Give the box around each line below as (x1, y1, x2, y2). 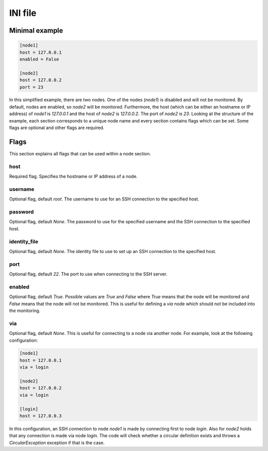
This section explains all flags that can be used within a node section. (9, 150, 151, 156)
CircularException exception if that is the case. (9, 440, 105, 446)
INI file (9, 7, 37, 18)
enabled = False (19, 56, 60, 62)
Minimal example (9, 26, 64, 35)
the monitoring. (9, 308, 41, 314)
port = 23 (19, 84, 44, 90)
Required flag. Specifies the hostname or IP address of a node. (9, 174, 138, 180)
